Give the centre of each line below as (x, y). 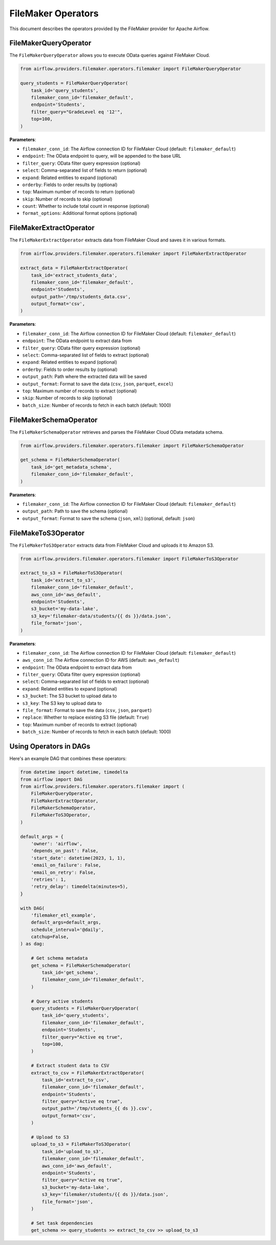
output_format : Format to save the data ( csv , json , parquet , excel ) (98, 384)
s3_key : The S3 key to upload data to (62, 703)
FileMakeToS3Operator (47, 533)
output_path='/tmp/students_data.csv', (81, 296)
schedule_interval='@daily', (67, 929)
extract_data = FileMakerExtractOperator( (74, 268)
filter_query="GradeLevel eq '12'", (77, 112)
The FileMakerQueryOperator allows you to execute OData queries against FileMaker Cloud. (110, 55)
